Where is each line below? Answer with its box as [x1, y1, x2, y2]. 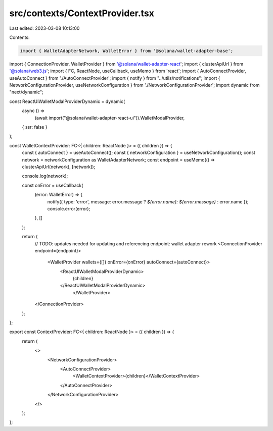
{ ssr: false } [22, 124, 48, 130]
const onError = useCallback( [22, 182, 83, 188]
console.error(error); [47, 205, 90, 211]
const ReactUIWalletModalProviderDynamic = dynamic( [9, 98, 125, 104]
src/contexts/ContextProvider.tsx [9, 8, 154, 19]
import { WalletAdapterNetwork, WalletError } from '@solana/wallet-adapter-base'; [20, 48, 234, 53]
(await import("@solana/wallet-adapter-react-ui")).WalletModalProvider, [34, 115, 185, 121]
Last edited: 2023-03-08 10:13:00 [9, 25, 80, 31]
